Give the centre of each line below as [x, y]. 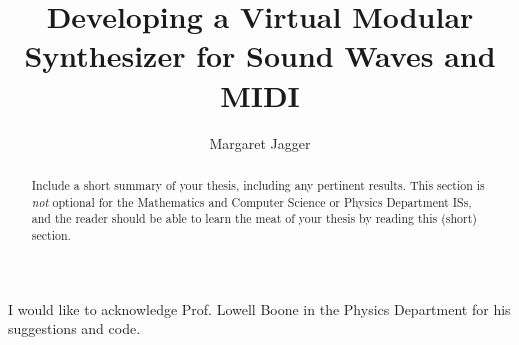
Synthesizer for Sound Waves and [260, 55]
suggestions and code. [74, 328]
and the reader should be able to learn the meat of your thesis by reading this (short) [254, 218]
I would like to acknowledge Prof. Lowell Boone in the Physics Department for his [259, 308]
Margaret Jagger [260, 142]
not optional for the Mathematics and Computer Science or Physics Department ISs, [251, 201]
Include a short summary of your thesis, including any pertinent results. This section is [258, 184]
